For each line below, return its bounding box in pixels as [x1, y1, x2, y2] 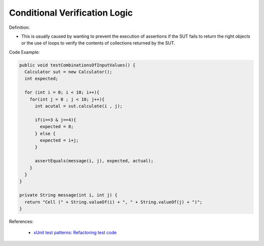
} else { [35, 131, 56, 136]
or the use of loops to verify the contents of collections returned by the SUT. [21, 40, 176, 46]
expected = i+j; [40, 137, 79, 143]
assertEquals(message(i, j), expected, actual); [35, 158, 154, 164]
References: [9, 218, 34, 224]
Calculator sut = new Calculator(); [24, 69, 112, 75]
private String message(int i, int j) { [19, 192, 117, 198]
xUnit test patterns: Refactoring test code [33, 230, 117, 236]
